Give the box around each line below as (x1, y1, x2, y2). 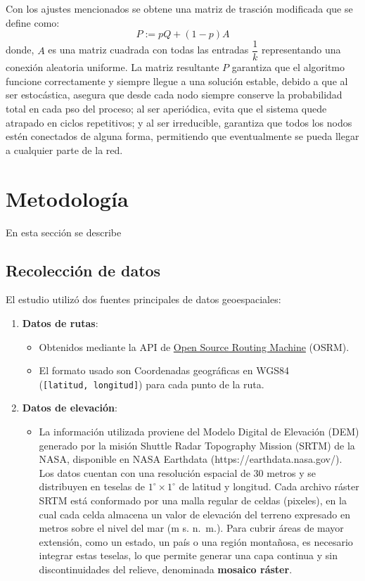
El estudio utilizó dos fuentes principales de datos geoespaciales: (6, 292, 281, 307)
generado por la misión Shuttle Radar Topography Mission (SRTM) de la (39, 438, 355, 452)
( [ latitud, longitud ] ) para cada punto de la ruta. (39, 376, 264, 391)
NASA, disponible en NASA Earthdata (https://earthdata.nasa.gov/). (39, 452, 342, 466)
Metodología (6, 184, 129, 212)
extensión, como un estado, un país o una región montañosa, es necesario (39, 534, 353, 549)
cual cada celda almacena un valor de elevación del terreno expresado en (39, 506, 350, 521)
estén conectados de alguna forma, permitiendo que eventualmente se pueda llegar (6, 129, 359, 143)
